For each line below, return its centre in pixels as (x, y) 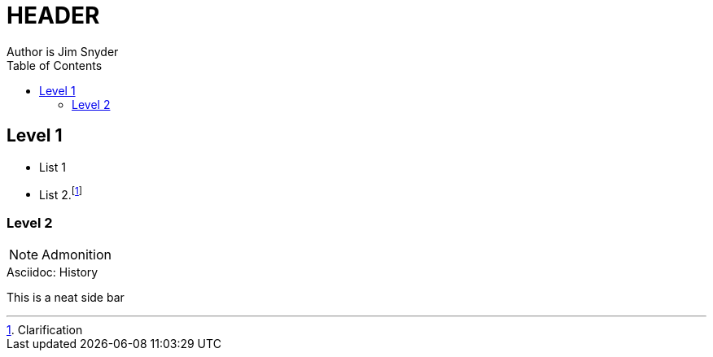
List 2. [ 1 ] (61, 193)
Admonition (77, 255)
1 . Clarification (45, 330)
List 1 (52, 167)
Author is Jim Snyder (63, 51)
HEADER (53, 15)
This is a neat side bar (66, 297)
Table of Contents (55, 65)
